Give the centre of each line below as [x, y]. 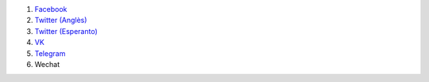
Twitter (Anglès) [61, 20]
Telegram [50, 53]
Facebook [51, 9]
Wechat [47, 64]
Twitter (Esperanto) [66, 31]
